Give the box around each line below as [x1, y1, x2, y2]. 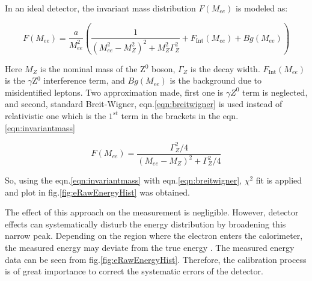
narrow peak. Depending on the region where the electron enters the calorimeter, [5, 229, 303, 242]
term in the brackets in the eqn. [121, 109, 239, 122]
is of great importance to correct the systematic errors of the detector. [5, 265, 263, 277]
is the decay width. [190, 62, 260, 75]
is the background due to [170, 74, 262, 87]
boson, [151, 62, 176, 75]
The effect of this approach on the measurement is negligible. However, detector [5, 206, 299, 218]
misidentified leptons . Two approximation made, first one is [5, 85, 224, 98]
